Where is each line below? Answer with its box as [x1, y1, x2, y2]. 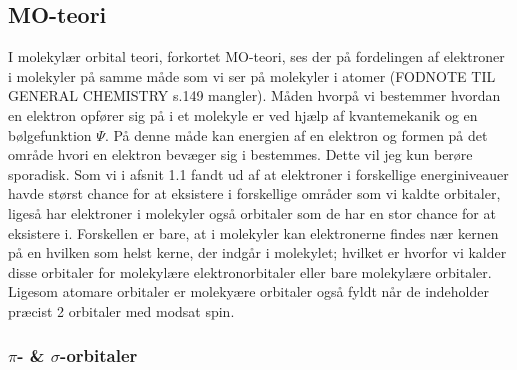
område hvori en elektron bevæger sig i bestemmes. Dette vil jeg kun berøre [8, 144, 473, 165]
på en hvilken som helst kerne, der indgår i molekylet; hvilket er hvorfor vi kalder [8, 242, 507, 263]
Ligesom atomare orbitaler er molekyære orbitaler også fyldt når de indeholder [8, 281, 489, 302]
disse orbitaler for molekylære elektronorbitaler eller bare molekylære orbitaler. [8, 261, 492, 282]
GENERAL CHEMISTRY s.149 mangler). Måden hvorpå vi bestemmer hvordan [8, 85, 501, 106]
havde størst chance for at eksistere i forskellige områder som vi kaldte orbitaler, [8, 183, 501, 204]
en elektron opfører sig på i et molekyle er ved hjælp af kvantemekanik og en [8, 104, 478, 125]
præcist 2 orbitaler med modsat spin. [8, 300, 235, 321]
